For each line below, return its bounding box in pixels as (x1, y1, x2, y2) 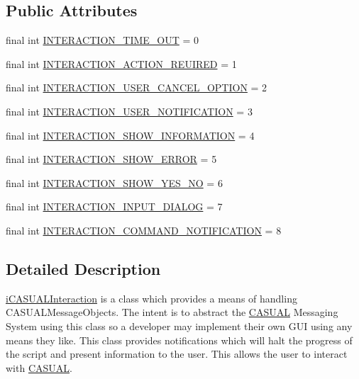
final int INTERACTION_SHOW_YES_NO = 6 (6, 175, 223, 190)
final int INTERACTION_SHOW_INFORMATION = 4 (6, 128, 255, 142)
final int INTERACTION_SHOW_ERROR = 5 (6, 152, 217, 166)
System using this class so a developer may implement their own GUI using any (6, 318, 353, 333)
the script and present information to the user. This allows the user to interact (6, 346, 348, 361)
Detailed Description (6, 257, 161, 279)
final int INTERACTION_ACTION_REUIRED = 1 (6, 56, 237, 71)
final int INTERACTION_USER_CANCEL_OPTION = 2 (6, 80, 267, 95)
